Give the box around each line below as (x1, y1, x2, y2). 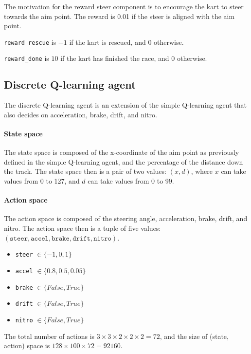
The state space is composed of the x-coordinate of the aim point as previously (4, 147, 239, 157)
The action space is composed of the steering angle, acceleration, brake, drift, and (4, 213, 248, 224)
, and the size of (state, (160, 331, 229, 341)
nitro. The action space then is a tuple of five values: (4, 223, 161, 233)
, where (191, 166, 213, 176)
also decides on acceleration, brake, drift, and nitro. (4, 109, 157, 119)
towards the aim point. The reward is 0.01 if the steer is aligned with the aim (4, 11, 235, 21)
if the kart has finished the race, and (60, 53, 169, 63)
